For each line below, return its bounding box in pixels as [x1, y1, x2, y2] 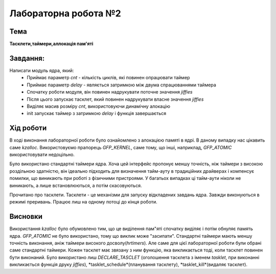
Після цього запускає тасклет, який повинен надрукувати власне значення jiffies [27, 96, 204, 102]
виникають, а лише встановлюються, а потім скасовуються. [9, 182, 142, 189]
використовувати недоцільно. [9, 151, 75, 157]
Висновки [9, 212, 43, 221]
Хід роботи [9, 124, 47, 132]
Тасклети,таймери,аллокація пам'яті [9, 41, 94, 47]
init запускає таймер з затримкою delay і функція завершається [27, 110, 167, 117]
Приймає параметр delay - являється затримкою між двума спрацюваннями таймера [27, 82, 217, 88]
